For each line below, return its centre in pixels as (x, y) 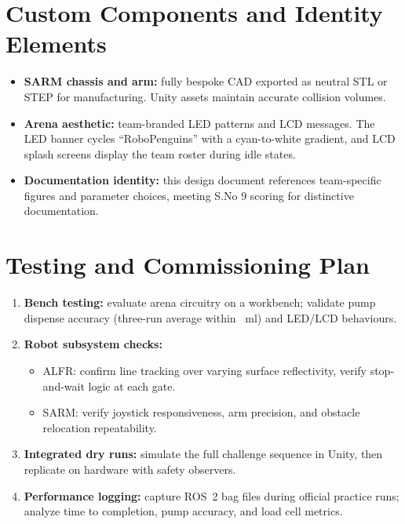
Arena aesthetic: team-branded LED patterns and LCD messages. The (199, 123)
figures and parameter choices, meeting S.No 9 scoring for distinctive (189, 195)
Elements (56, 44)
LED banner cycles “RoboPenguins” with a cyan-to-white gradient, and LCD (210, 138)
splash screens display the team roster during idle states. (160, 153)
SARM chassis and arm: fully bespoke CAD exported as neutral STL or (206, 81)
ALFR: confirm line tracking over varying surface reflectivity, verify (204, 370)
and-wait (64, 386)
